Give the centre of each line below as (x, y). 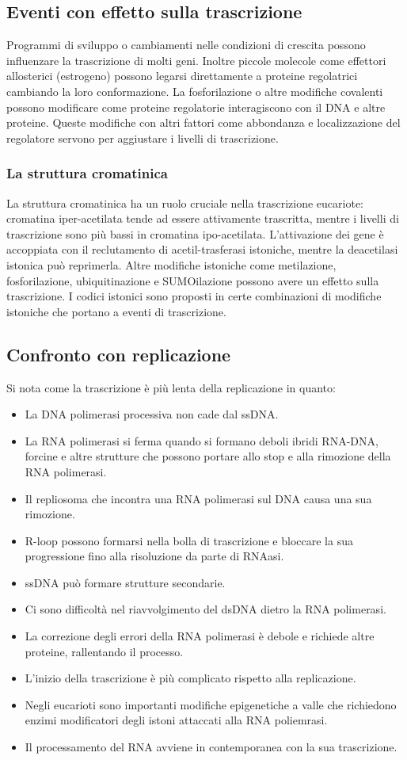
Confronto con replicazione (119, 354)
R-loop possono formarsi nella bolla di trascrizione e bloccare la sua (189, 540)
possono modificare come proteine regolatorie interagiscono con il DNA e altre (196, 107)
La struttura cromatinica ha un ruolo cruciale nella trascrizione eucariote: (185, 202)
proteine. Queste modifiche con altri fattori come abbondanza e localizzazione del (203, 122)
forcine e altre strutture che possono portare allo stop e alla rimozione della (208, 456)
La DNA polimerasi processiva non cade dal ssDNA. (152, 414)
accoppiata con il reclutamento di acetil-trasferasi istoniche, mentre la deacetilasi (202, 249)
